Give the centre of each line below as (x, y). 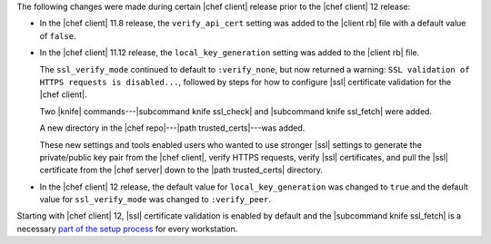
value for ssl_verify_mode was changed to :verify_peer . (155, 200)
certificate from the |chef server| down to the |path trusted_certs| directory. (181, 170)
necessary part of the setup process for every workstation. (127, 229)
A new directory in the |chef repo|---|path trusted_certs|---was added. (172, 128)
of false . (58, 35)
